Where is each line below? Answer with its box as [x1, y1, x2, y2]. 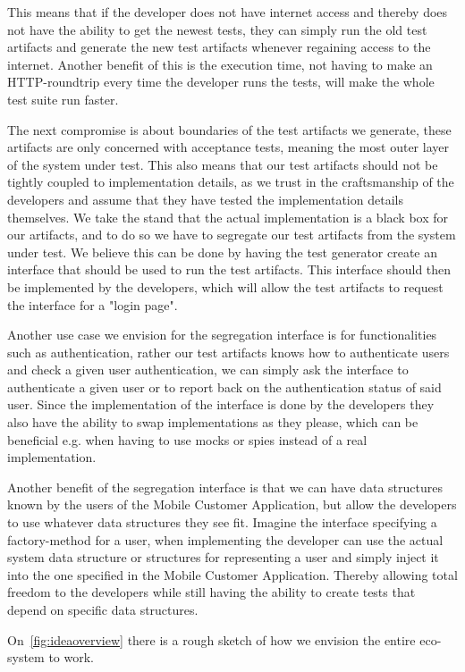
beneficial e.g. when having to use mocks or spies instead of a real [7, 430, 368, 449]
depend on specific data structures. [7, 601, 199, 618]
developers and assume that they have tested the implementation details [7, 189, 403, 208]
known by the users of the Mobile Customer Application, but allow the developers [7, 495, 457, 514]
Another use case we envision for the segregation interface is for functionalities [7, 325, 437, 344]
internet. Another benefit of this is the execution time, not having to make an [7, 55, 433, 73]
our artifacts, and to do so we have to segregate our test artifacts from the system [7, 225, 456, 244]
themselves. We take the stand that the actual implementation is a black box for [7, 207, 449, 226]
